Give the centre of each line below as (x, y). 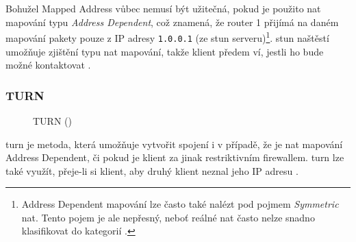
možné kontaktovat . (48, 65)
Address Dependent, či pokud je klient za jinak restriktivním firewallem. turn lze (175, 157)
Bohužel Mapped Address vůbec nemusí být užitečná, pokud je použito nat (163, 8)
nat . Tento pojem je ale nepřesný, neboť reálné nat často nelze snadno (168, 217)
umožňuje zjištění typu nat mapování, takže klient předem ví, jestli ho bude (165, 51)
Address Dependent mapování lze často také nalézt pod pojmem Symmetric (180, 204)
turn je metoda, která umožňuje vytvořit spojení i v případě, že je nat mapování (174, 144)
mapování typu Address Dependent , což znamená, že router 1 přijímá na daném (172, 22)
